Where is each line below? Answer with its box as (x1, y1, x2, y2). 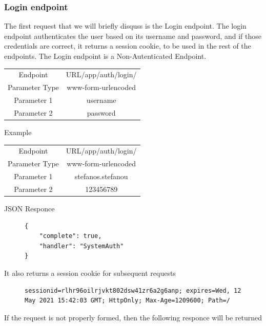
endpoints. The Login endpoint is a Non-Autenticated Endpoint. (4, 51, 207, 61)
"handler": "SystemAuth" (39, 242, 124, 250)
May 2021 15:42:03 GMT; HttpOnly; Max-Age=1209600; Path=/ (25, 297, 230, 305)
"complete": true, (39, 232, 102, 240)
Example (4, 126, 32, 137)
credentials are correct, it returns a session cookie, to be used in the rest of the (4, 40, 251, 51)
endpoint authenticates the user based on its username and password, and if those (4, 30, 262, 41)
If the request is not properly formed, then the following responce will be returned (4, 312, 262, 322)
